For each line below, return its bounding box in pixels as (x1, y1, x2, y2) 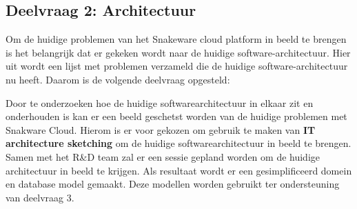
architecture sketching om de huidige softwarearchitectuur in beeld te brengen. (6, 136, 351, 150)
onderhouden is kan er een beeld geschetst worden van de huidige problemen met (6, 109, 347, 123)
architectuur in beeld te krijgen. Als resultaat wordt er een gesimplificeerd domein (6, 163, 352, 177)
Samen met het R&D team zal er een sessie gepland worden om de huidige (6, 149, 320, 163)
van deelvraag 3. (6, 190, 74, 204)
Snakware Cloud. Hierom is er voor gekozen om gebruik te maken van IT (6, 122, 316, 137)
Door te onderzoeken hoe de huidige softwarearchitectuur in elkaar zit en (6, 95, 314, 110)
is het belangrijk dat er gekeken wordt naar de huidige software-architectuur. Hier (6, 45, 351, 59)
